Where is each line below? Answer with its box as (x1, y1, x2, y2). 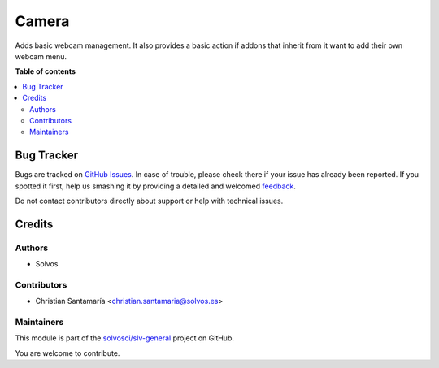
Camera (15, 12, 70, 30)
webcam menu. (15, 51, 67, 61)
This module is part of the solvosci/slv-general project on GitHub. (15, 333, 235, 343)
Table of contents (15, 67, 76, 76)
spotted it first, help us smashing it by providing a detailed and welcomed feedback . (15, 181, 297, 191)
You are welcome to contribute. (15, 348, 120, 357)
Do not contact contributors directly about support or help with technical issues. (15, 196, 284, 206)
